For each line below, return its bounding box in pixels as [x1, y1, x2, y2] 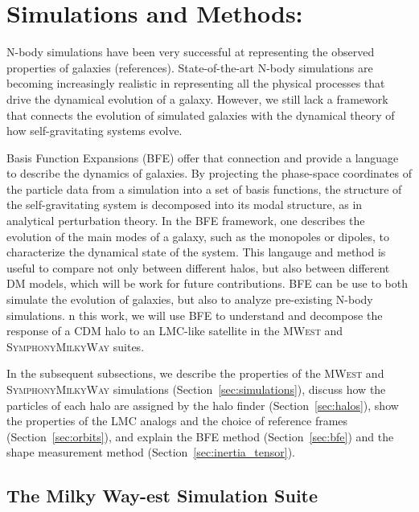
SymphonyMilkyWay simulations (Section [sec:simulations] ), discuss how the [6, 381, 386, 397]
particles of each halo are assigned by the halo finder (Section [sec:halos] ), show [6, 396, 399, 413]
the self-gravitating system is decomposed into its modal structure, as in [6, 196, 363, 213]
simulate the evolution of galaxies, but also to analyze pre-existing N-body [6, 291, 373, 308]
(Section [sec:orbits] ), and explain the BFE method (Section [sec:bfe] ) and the [6, 428, 394, 444]
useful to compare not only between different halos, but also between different [6, 259, 390, 276]
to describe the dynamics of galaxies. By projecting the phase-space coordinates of [6, 165, 412, 182]
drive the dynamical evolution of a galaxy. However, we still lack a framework [6, 90, 388, 107]
